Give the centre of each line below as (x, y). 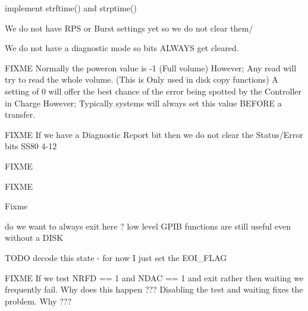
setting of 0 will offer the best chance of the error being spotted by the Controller (153, 91)
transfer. (20, 114)
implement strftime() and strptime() (71, 8)
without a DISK (34, 238)
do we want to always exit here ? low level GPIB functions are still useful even (148, 226)
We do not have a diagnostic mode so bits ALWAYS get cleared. (122, 48)
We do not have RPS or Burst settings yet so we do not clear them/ (129, 28)
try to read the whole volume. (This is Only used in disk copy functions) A (142, 79)
